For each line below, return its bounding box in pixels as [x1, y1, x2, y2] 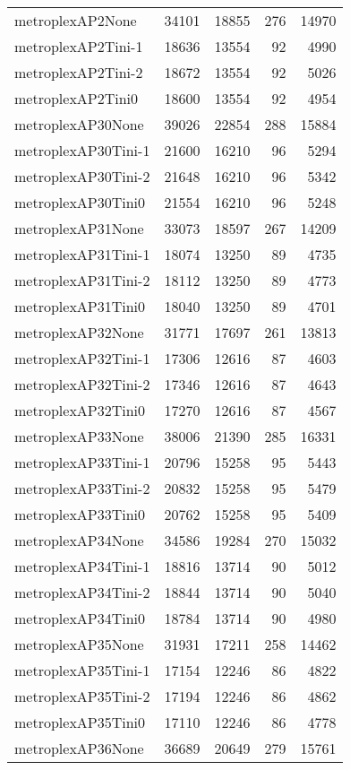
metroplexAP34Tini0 [14, 608, 146, 628]
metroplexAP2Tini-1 [14, 36, 143, 56]
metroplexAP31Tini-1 [14, 244, 150, 264]
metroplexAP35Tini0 [14, 712, 146, 732]
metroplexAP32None [14, 322, 144, 342]
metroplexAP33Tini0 [14, 504, 146, 524]
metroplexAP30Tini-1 [14, 140, 150, 160]
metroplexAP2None [14, 10, 137, 30]
